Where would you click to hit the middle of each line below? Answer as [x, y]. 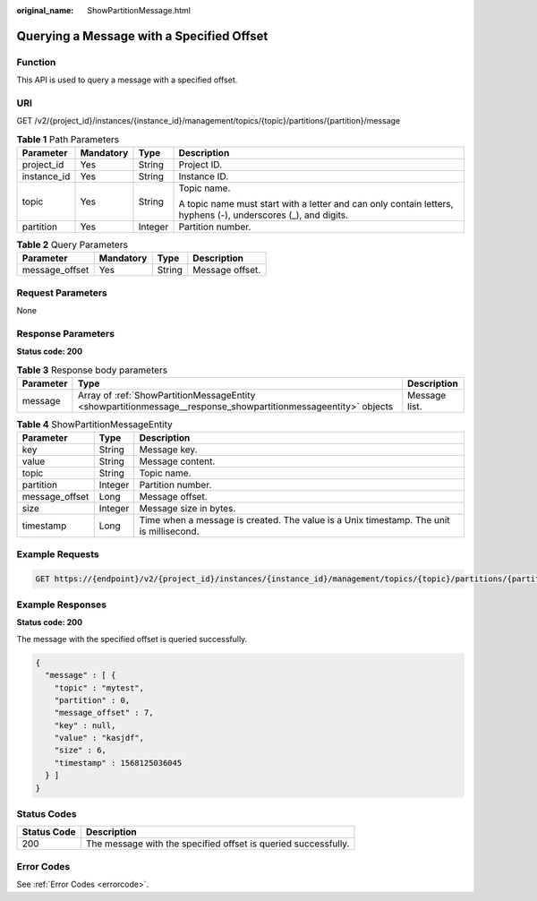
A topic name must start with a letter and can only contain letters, [316, 204]
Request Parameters [62, 293]
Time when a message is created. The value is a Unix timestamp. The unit [295, 520]
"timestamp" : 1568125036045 [118, 763]
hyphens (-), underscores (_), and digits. [264, 215]
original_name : [45, 10]
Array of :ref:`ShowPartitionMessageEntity [166, 396]
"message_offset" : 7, [104, 713]
